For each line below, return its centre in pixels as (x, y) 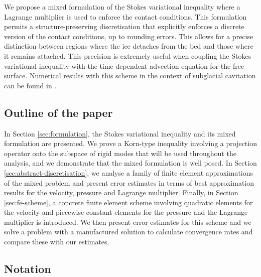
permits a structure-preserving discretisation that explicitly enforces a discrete (124, 26)
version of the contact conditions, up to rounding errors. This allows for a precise (129, 36)
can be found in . (30, 85)
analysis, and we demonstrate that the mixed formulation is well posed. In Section (130, 163)
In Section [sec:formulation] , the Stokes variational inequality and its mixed (120, 133)
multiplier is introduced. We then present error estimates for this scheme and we (128, 222)
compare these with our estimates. (57, 242)
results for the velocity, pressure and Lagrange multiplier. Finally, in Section (121, 192)
